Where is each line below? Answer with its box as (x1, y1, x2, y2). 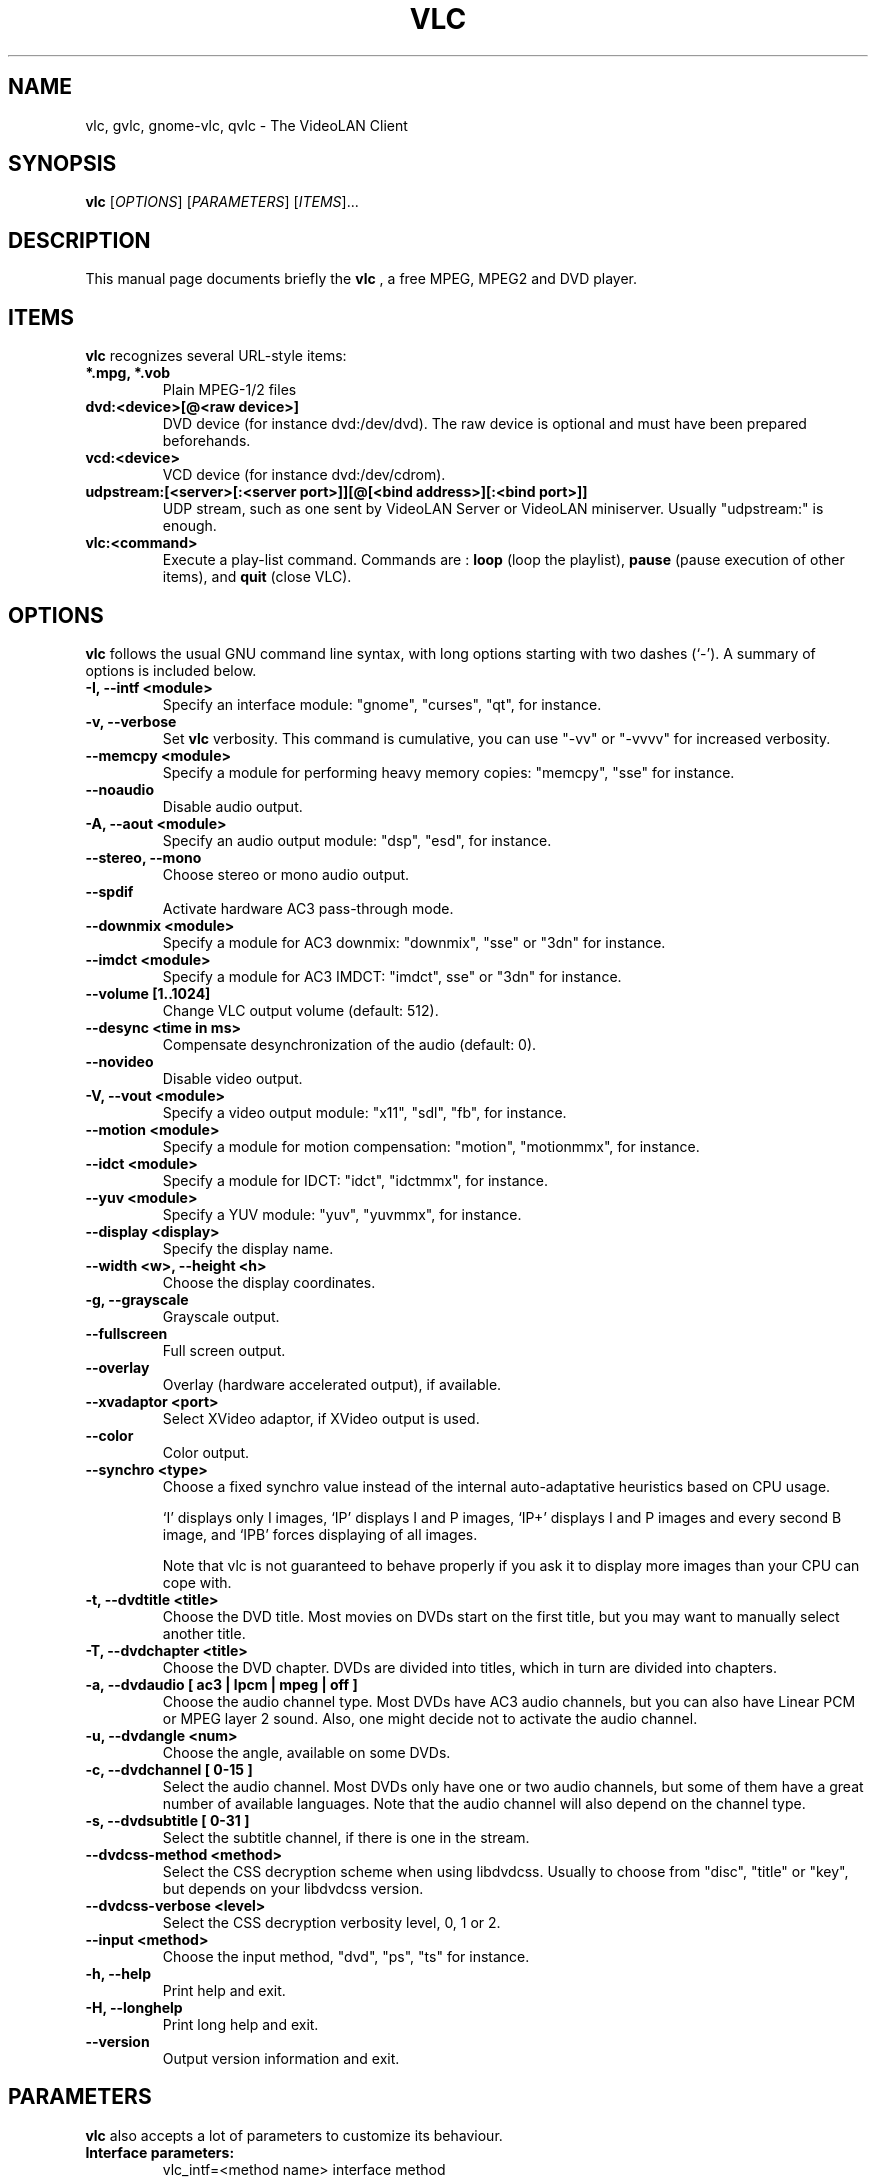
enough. (162, 517, 217, 535)
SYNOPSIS (8, 151, 117, 177)
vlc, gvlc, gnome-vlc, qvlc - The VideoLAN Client (85, 116, 408, 134)
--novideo (85, 1052, 154, 1070)
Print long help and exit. (162, 2015, 319, 2033)
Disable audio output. (162, 797, 303, 815)
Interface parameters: (85, 2143, 235, 2161)
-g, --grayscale (85, 1290, 189, 1308)
